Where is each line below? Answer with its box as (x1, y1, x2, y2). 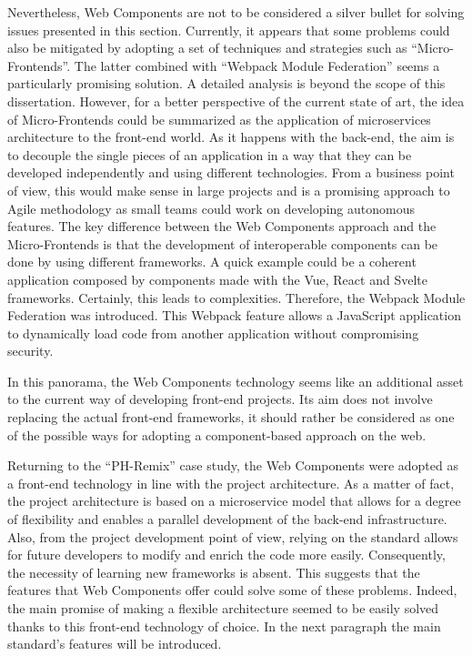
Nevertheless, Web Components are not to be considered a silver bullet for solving (7, 3, 465, 21)
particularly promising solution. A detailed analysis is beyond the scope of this (7, 74, 446, 93)
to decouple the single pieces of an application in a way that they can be (7, 145, 412, 164)
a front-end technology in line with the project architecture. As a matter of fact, (7, 473, 455, 492)
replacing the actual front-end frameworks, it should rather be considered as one (7, 408, 455, 427)
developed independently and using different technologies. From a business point (7, 163, 455, 182)
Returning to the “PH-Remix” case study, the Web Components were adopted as (7, 456, 458, 475)
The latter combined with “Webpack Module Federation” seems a (74, 56, 440, 75)
